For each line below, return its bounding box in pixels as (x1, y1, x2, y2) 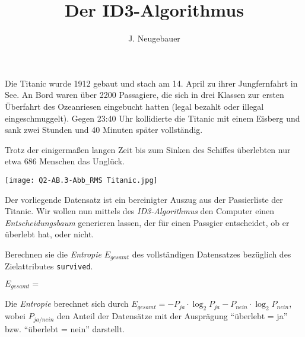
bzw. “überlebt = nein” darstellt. (5, 322, 125, 335)
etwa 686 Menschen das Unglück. (5, 155, 125, 167)
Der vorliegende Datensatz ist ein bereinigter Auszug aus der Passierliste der (5, 193, 283, 205)
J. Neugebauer (128, 32, 180, 44)
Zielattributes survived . (5, 260, 93, 272)
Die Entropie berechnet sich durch (5, 297, 129, 310)
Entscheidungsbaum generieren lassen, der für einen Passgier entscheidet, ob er (5, 216, 290, 228)
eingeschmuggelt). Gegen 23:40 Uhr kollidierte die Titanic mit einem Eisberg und (5, 112, 300, 124)
